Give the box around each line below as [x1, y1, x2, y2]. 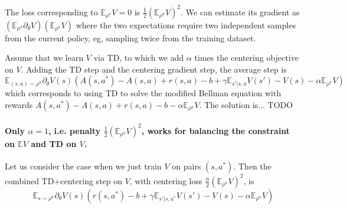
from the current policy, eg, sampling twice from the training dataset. [5, 31, 256, 44]
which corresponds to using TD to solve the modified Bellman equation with [5, 87, 281, 99]
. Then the [233, 160, 271, 172]
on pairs [172, 160, 201, 172]
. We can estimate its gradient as [181, 5, 300, 18]
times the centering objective [194, 51, 299, 64]
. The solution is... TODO [199, 98, 293, 110]
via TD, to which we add [93, 51, 184, 64]
